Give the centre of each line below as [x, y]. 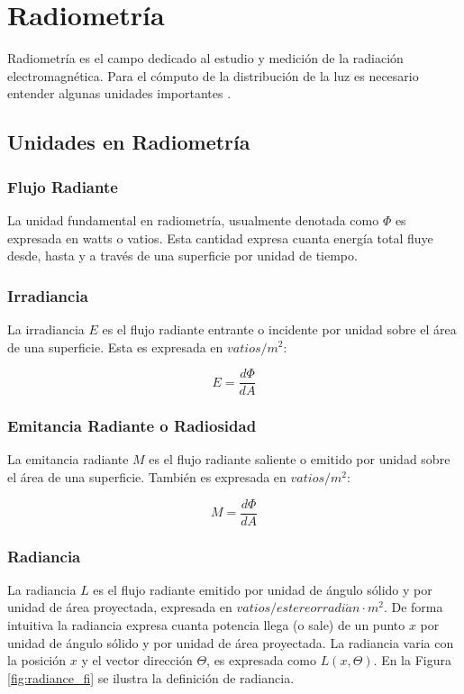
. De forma [413, 607]
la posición [37, 660]
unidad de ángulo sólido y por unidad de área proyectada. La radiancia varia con [231, 642]
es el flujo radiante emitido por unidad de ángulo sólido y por [263, 589]
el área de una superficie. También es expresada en [147, 476]
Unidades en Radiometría [129, 142]
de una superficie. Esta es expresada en [115, 347]
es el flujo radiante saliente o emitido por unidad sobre [300, 459]
